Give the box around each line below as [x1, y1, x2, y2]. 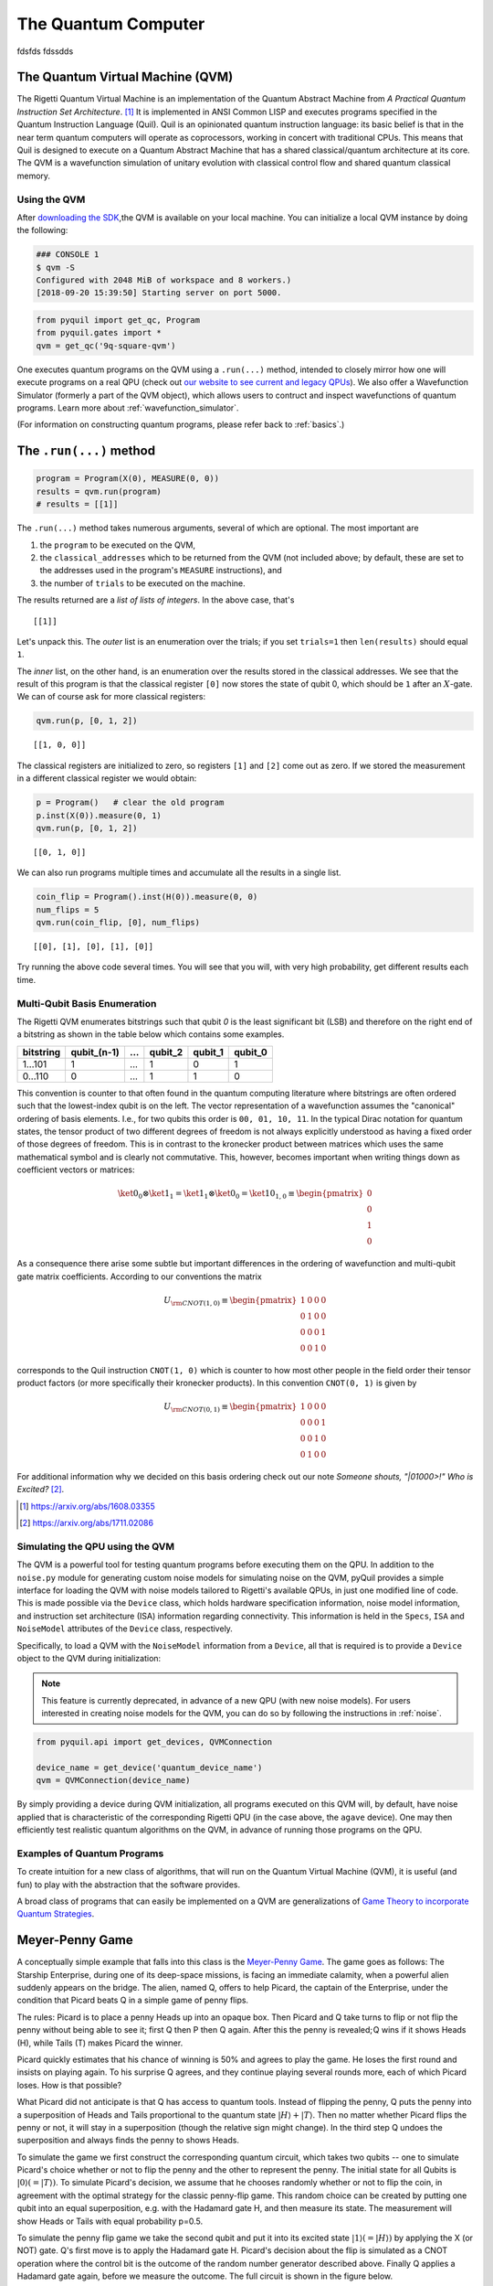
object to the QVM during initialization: [16, 1652, 162, 1663]
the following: [16, 225, 68, 236]
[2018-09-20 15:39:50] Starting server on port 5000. [36, 288, 282, 298]
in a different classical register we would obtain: [16, 773, 197, 784]
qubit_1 [193, 1045, 224, 1058]
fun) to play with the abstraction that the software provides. [16, 1879, 241, 1890]
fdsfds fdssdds [16, 46, 74, 57]
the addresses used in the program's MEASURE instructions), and [39, 565, 282, 576]
